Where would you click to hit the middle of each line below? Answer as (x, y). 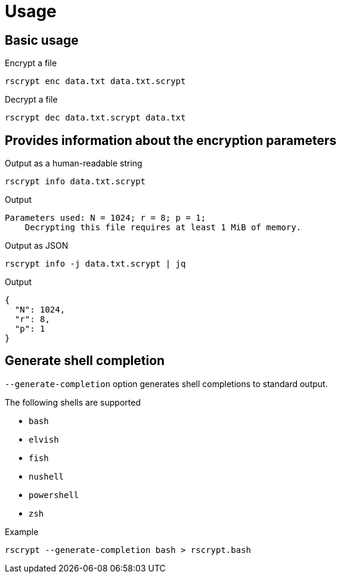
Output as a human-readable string (74, 163)
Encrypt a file (31, 63)
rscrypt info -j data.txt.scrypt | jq (95, 264)
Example (22, 531)
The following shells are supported (73, 402)
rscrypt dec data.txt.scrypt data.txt (95, 118)
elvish (44, 439)
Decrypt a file (31, 100)
